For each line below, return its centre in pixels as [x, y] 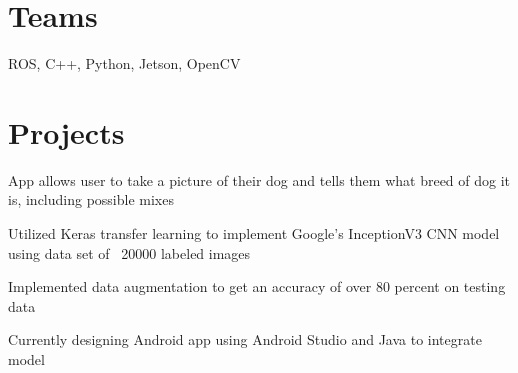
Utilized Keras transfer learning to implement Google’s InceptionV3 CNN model [254, 233]
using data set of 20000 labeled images [129, 252]
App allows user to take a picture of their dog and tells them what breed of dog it [259, 179]
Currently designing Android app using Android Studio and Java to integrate [245, 339]
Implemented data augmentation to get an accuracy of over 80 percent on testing [257, 286]
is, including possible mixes [91, 199]
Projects [66, 131]
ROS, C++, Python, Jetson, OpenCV [124, 63]
